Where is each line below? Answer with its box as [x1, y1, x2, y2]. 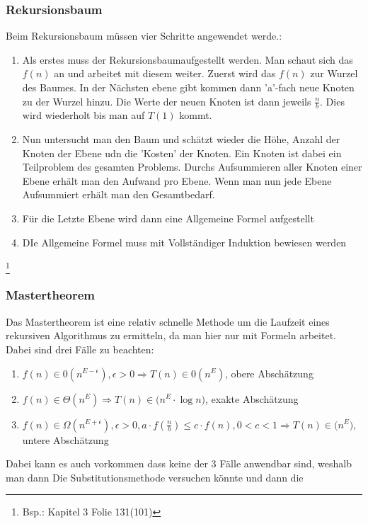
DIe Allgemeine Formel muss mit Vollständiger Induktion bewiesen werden [22, 234, 347, 249]
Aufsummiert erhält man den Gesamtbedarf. [22, 187, 215, 202]
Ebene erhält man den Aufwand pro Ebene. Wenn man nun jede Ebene [22, 173, 332, 188]
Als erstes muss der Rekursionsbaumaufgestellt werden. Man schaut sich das [22, 52, 353, 67]
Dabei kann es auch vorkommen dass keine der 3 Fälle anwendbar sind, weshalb [6, 456, 352, 471]
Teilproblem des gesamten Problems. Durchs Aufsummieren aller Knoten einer [22, 159, 362, 174]
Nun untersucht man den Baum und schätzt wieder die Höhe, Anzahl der [22, 132, 340, 147]
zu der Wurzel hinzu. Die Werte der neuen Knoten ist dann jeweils [22, 93, 311, 108]
